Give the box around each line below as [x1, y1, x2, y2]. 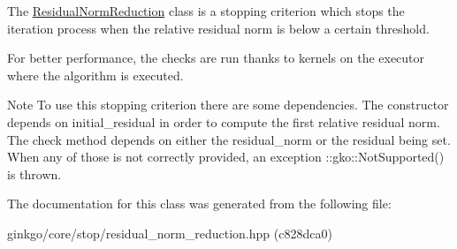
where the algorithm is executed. [7, 65, 184, 84]
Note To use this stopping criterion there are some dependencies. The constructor [7, 95, 449, 114]
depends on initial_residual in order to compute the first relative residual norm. [7, 112, 440, 131]
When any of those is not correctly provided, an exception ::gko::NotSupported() [7, 147, 445, 166]
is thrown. [7, 164, 62, 183]
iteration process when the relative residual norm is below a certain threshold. [7, 19, 430, 37]
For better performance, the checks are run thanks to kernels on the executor [7, 49, 425, 67]
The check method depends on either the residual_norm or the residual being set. [7, 130, 451, 148]
